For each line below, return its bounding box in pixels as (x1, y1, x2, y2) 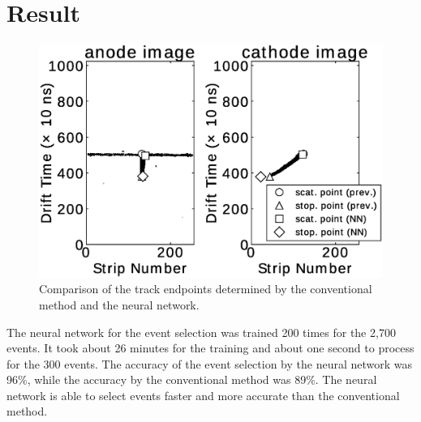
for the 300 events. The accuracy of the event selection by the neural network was (6, 355, 413, 372)
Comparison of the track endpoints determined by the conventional (39, 280, 372, 297)
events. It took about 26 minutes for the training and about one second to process (6, 339, 415, 356)
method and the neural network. (39, 296, 200, 313)
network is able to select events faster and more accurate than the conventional (6, 386, 400, 403)
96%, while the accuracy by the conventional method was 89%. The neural (6, 371, 377, 388)
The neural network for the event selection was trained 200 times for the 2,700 (6, 323, 396, 340)
